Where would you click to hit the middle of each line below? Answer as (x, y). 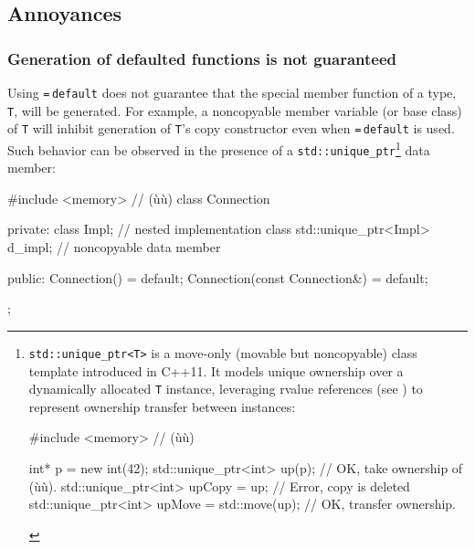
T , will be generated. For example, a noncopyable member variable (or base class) (235, 110)
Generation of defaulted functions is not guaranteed (202, 58)
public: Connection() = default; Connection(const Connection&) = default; (218, 277)
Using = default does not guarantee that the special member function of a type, (232, 92)
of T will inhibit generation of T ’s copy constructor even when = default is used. (231, 128)
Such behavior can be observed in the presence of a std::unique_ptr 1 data (219, 148)
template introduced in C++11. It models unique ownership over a (216, 370)
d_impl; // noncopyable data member (114, 247)
